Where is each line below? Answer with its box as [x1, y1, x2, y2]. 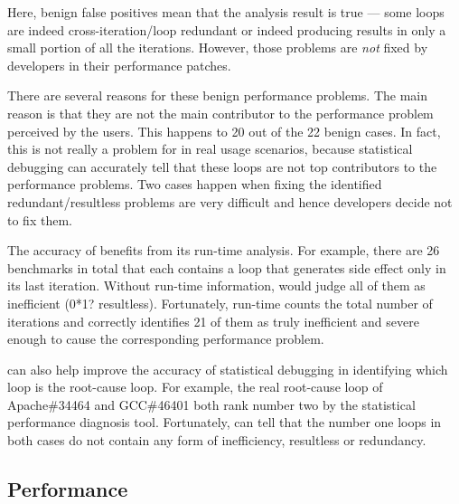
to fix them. [7, 210, 72, 229]
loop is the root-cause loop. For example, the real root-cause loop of [7, 377, 383, 396]
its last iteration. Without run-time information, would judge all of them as [7, 276, 426, 295]
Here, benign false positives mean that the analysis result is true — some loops [7, 3, 445, 21]
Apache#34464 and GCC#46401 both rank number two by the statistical [7, 395, 416, 414]
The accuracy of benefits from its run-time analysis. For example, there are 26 [7, 241, 440, 260]
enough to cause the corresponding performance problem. [7, 329, 324, 348]
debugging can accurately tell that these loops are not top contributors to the [7, 157, 437, 176]
